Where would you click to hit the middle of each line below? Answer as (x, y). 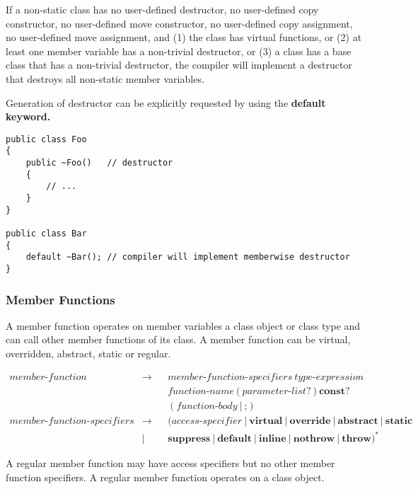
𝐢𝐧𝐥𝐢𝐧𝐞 (272, 439)
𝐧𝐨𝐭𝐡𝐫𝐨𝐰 (314, 439)
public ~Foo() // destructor (99, 163)
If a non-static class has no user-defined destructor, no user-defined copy (162, 9)
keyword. (28, 116)
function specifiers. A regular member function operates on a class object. (165, 477)
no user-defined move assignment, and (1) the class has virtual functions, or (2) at (184, 37)
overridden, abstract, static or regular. (88, 353)
